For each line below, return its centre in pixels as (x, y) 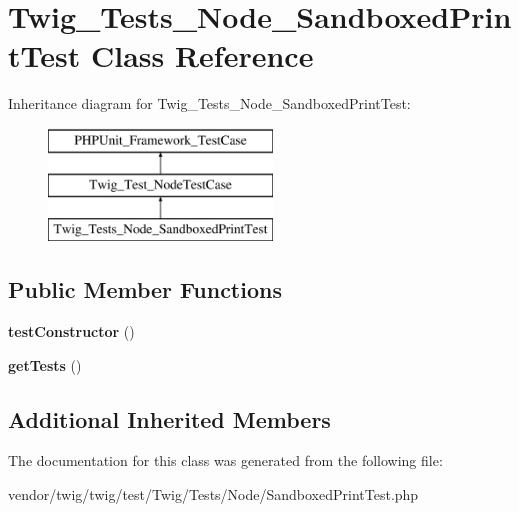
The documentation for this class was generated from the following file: (225, 460)
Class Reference (202, 55)
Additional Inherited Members (169, 418)
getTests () (45, 364)
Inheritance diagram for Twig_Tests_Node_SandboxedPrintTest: (209, 103)
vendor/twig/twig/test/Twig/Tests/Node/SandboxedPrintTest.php (213, 494)
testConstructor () (71, 331)
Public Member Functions (145, 289)
